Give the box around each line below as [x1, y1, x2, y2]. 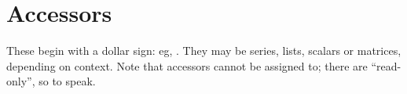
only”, [6, 73, 35, 89]
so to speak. [38, 73, 96, 89]
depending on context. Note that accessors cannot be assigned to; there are [6, 57, 368, 74]
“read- [371, 57, 401, 74]
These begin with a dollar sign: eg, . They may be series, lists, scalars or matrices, [6, 42, 401, 59]
